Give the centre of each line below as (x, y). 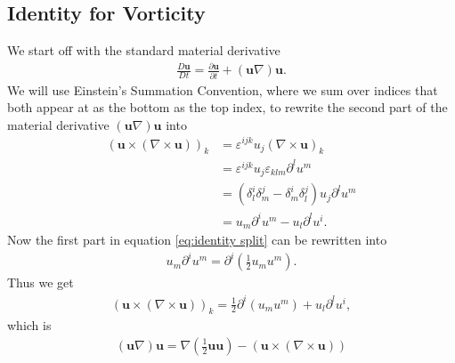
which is (29, 325)
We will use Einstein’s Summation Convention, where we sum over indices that (223, 89)
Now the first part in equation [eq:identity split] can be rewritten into (197, 240)
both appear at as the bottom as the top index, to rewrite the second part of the (227, 107)
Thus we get (41, 282)
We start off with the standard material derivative (144, 50)
